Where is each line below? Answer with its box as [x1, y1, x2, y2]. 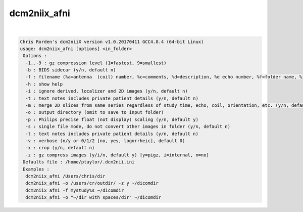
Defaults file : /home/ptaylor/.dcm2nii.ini [23, 159, 135, 165]
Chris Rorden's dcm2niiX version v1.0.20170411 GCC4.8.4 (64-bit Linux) [20, 38, 204, 45]
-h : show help [25, 81, 63, 87]
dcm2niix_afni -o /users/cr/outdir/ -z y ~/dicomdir [25, 180, 159, 186]
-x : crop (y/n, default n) [25, 145, 95, 151]
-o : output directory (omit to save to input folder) [25, 109, 164, 115]
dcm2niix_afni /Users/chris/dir [25, 173, 106, 179]
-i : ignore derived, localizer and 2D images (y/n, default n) [25, 89, 188, 94]
